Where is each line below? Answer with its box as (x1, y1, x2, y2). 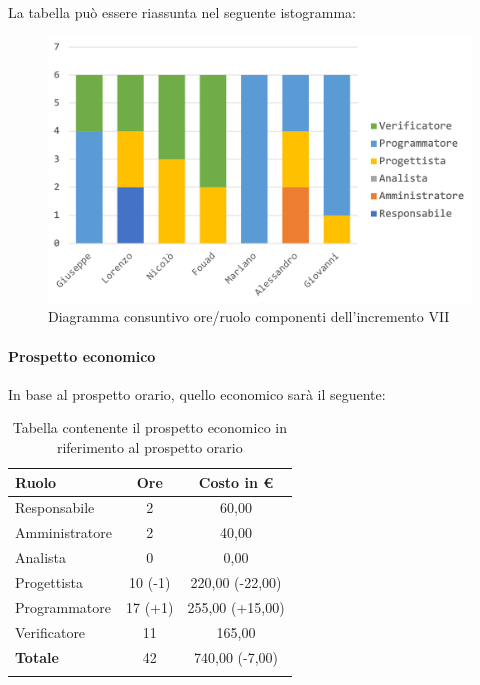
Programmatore (15, 596, 111, 617)
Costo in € (198, 471, 274, 492)
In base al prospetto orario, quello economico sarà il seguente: (8, 383, 386, 404)
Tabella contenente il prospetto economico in (12, 417, 287, 438)
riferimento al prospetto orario (56, 437, 243, 457)
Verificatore (15, 621, 86, 642)
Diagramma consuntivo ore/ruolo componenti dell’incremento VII (48, 306, 450, 327)
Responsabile (15, 497, 95, 518)
